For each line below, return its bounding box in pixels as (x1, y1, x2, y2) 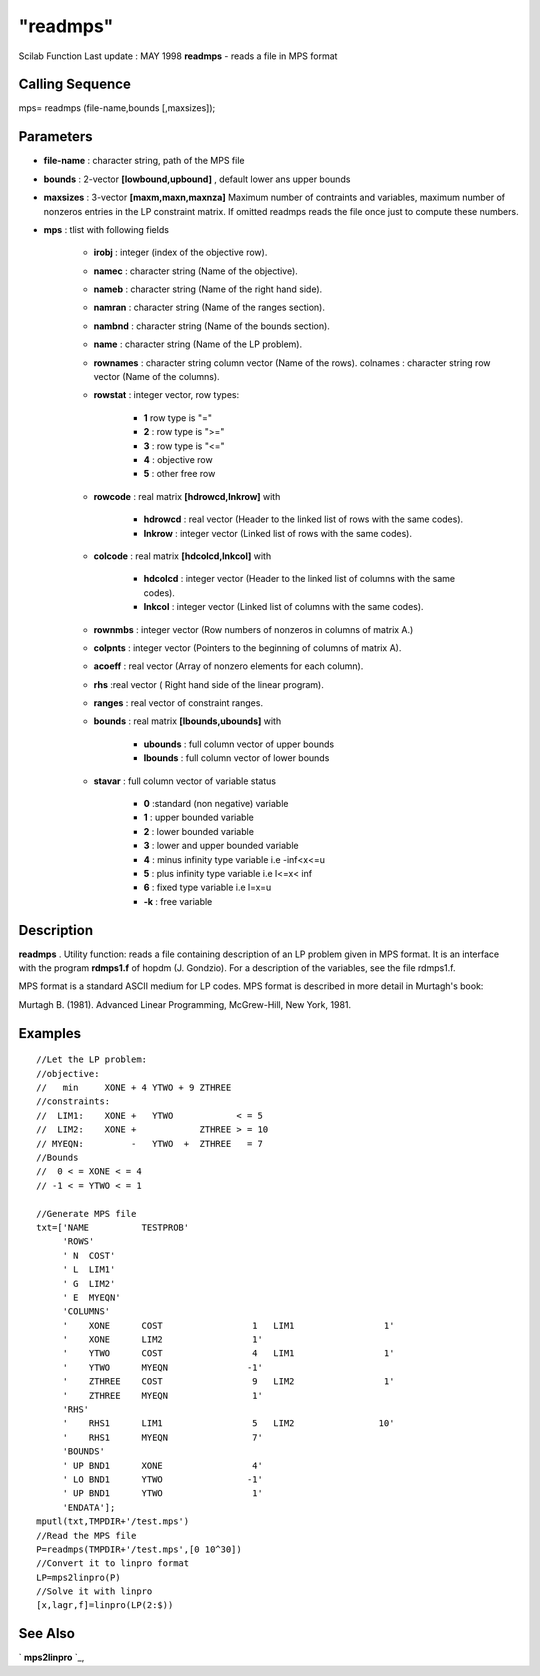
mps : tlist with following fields (43, 223, 170, 235)
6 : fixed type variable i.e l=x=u (143, 881, 272, 894)
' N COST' (62, 1250, 116, 1261)
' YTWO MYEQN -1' (62, 1361, 264, 1373)
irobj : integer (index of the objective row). (93, 246, 268, 259)
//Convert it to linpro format (36, 1558, 190, 1569)
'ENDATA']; (62, 1501, 116, 1513)
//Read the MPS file (36, 1530, 137, 1541)
